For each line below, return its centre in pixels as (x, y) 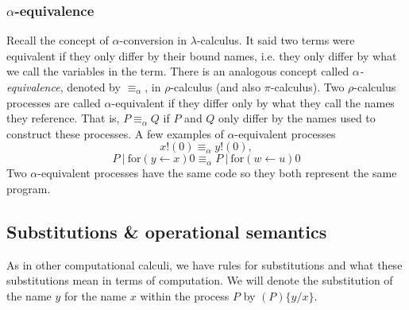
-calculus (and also (216, 87)
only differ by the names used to (297, 118)
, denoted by (90, 87)
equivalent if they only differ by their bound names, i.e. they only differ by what (202, 55)
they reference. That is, (63, 118)
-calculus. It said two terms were (276, 40)
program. (29, 188)
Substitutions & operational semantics (167, 231)
